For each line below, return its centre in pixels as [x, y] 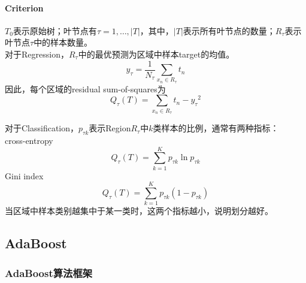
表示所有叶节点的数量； [229, 30]
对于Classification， [42, 128]
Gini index [24, 175]
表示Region [110, 128]
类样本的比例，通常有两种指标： [216, 128]
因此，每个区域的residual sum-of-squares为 [85, 88]
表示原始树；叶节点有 [55, 30]
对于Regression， [37, 54]
